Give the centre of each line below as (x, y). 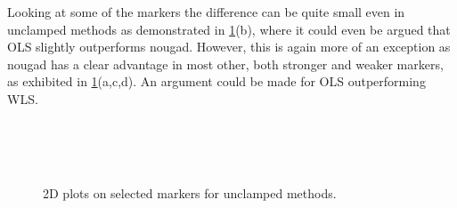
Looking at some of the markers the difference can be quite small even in (206, 12)
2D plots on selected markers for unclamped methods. (190, 193)
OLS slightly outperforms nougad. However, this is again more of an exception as (229, 47)
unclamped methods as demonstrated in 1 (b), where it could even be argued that (229, 29)
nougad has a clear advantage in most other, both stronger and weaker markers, (225, 64)
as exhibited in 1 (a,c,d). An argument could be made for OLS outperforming (216, 81)
